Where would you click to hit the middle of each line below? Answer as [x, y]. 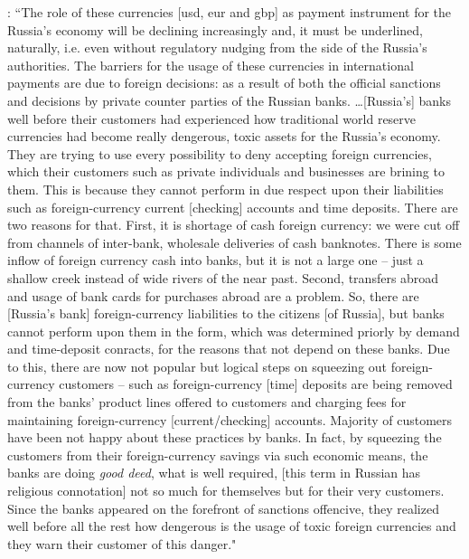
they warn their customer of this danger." [122, 543]
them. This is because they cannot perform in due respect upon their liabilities [225, 189]
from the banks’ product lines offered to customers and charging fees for [207, 402]
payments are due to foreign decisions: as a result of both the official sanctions [224, 83]
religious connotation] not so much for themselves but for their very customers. [226, 491]
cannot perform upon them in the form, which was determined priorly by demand [234, 331]
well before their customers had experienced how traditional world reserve [212, 118]
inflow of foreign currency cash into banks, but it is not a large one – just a [216, 260]
